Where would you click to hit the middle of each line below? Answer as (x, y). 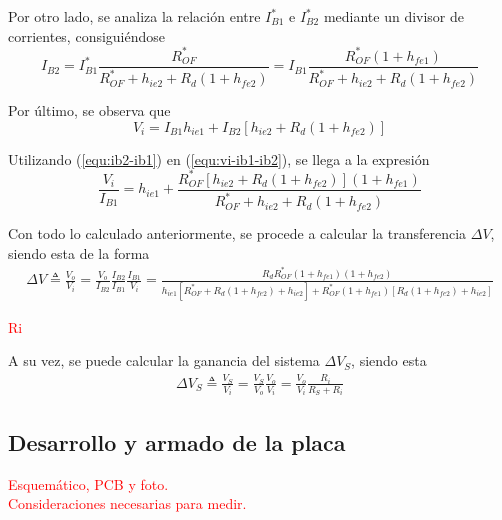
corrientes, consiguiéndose (87, 35)
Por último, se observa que (89, 110)
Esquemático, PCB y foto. (88, 483)
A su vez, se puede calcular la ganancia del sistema (164, 360)
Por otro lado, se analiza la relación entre (134, 16)
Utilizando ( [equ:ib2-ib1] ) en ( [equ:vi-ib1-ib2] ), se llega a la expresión (219, 158)
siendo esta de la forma (79, 252)
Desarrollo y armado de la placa (177, 441)
